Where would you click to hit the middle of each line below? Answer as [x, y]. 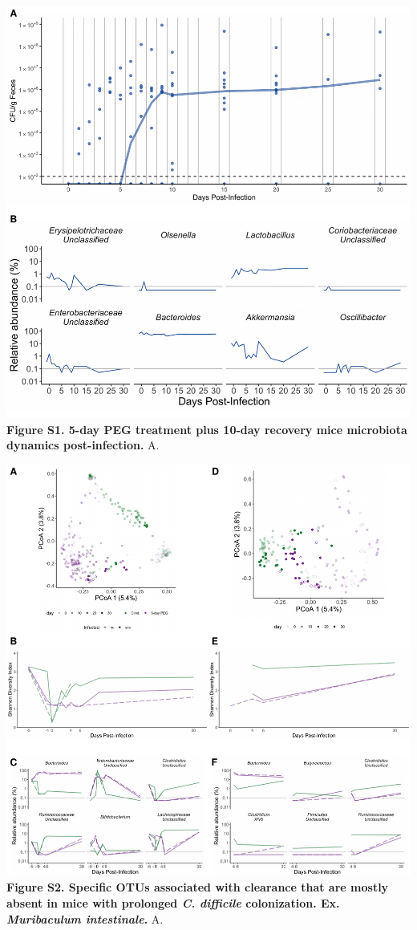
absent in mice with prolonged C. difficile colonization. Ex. [173, 903]
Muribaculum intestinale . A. [85, 918]
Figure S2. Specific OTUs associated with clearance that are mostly [198, 887]
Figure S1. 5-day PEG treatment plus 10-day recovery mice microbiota [207, 429]
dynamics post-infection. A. [83, 445]
